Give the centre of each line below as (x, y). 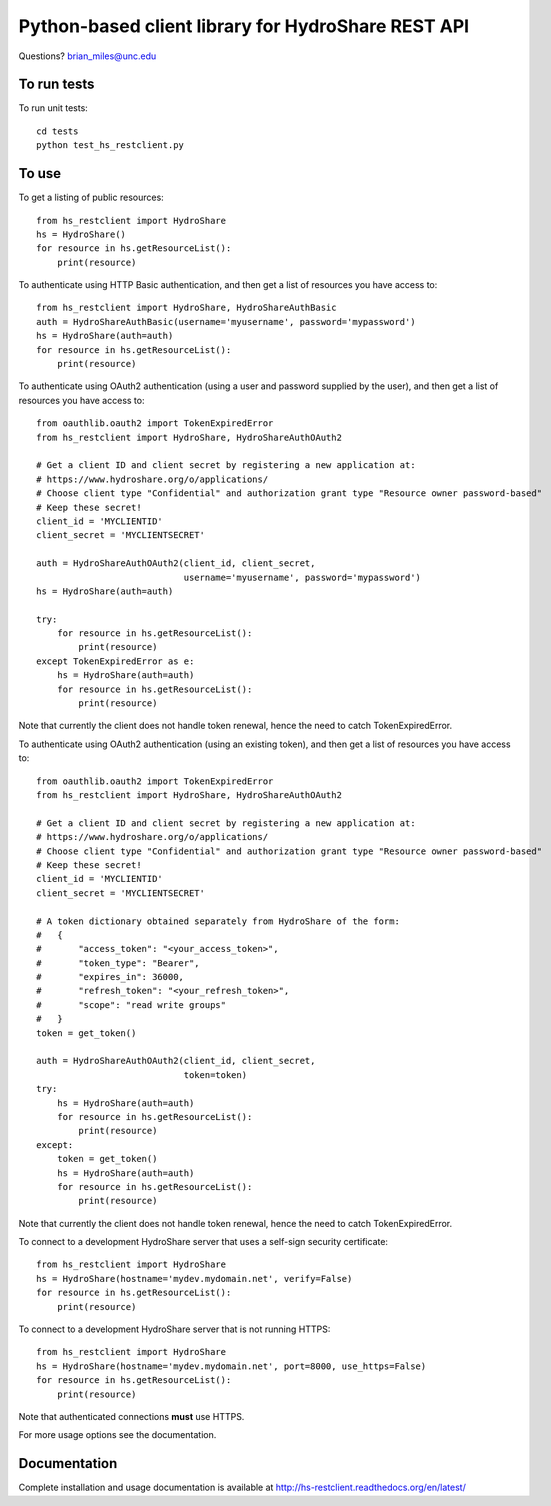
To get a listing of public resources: (91, 197)
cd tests (57, 131)
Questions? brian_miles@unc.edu (87, 56)
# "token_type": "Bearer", (118, 963)
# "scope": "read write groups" (131, 1004)
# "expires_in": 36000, (110, 977)
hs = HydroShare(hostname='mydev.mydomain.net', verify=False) (194, 1278)
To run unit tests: (53, 108)
